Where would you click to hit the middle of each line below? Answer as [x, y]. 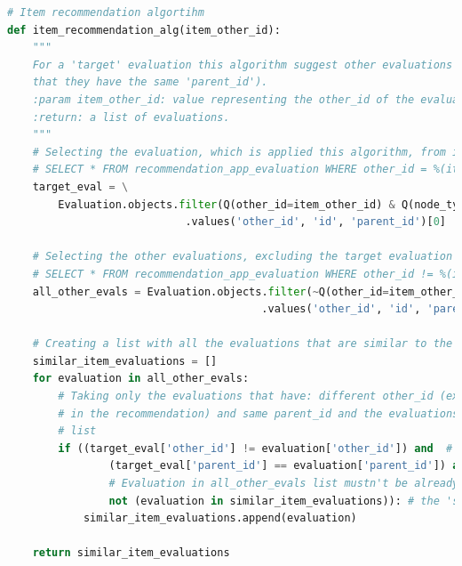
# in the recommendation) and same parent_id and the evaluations [259, 413]
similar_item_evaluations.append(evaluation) [220, 518]
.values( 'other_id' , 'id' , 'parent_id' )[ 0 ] [316, 222]
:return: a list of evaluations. [131, 117]
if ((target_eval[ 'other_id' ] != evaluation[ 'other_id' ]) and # [255, 448]
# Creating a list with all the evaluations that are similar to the [243, 344]
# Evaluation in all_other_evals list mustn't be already [284, 484]
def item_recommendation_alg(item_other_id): [144, 30]
